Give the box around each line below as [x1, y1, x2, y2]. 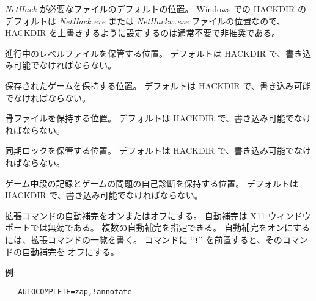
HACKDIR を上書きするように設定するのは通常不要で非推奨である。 [5, 26, 281, 39]
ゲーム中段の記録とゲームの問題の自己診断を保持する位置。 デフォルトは [5, 176, 298, 189]
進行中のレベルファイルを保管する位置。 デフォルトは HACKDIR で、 [5, 46, 286, 59]
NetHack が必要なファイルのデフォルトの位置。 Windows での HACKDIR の [5, 2, 306, 15]
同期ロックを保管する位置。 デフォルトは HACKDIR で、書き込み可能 [5, 144, 286, 157]
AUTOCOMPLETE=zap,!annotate [18, 287, 132, 296]
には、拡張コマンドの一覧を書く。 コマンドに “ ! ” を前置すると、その [5, 233, 282, 245]
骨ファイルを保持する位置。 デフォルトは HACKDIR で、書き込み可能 [5, 112, 286, 125]
